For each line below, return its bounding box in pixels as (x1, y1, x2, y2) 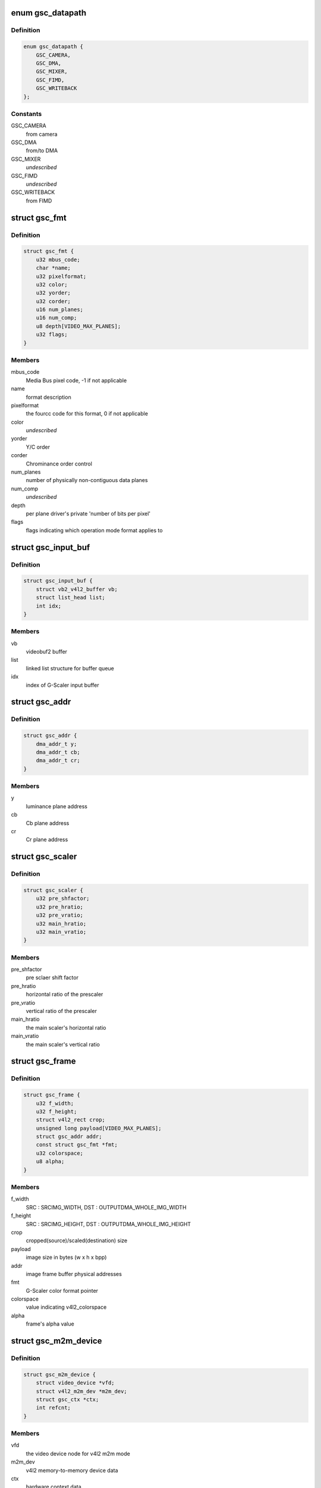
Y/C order (26, 443, 51, 451)
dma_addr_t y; (36, 740, 77, 747)
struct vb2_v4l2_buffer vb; (36, 586, 118, 592)
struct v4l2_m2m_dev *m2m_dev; (36, 1387, 127, 1395)
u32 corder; (36, 298, 71, 305)
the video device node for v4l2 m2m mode (26, 1450, 130, 1457)
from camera (26, 130, 58, 137)
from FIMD (26, 197, 52, 204)
